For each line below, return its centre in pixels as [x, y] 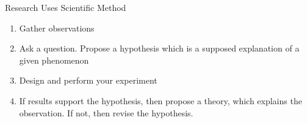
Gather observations [57, 28]
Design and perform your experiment [88, 80]
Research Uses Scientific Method [66, 7]
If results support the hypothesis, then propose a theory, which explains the [161, 100]
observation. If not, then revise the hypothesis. [106, 112]
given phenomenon [54, 60]
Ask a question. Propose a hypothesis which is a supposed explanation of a [159, 48]
